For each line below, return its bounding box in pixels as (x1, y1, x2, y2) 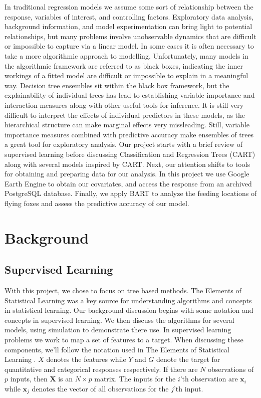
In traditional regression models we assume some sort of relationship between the (5, 2, 253, 12)
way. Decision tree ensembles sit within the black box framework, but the (5, 80, 229, 90)
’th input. (173, 383, 203, 393)
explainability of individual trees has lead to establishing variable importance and (5, 90, 255, 100)
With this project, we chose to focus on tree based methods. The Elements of (5, 285, 241, 296)
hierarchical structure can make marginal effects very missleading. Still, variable (5, 119, 250, 130)
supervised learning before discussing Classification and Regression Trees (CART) (5, 148, 255, 159)
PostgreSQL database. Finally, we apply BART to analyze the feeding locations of (5, 188, 257, 198)
